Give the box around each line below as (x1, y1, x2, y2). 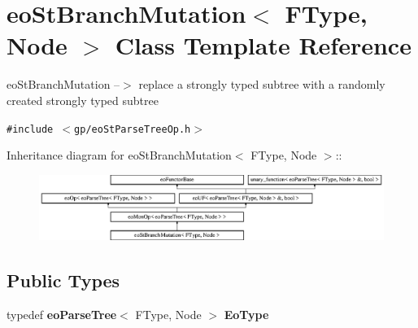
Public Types (7, 267, 120, 292)
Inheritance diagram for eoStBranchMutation (7, 147, 232, 164)
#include (7, 123, 54, 135)
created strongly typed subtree (7, 91, 159, 108)
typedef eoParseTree (7, 305, 117, 322)
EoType (224, 305, 269, 322)
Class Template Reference (115, 28, 411, 62)
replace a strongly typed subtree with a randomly (138, 76, 385, 93)
